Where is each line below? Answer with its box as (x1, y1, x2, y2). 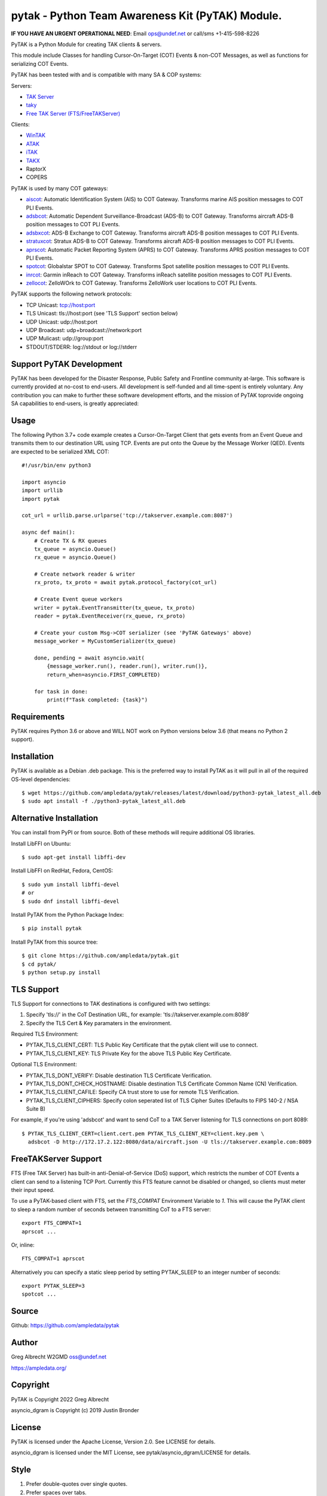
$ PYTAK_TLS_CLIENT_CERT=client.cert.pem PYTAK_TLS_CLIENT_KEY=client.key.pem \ (22, 1130, 265, 1137)
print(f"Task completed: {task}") (47, 696, 148, 703)
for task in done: (33, 688, 88, 695)
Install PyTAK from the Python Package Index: (11, 911, 124, 918)
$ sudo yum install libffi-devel (22, 881, 120, 888)
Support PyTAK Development (11, 359, 123, 369)
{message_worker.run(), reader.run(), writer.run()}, (47, 663, 208, 670)
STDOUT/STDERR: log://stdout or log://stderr (26, 343, 137, 350)
